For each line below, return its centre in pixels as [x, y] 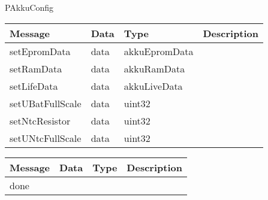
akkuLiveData [153, 86]
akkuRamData [154, 68]
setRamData [36, 68]
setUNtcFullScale [46, 138]
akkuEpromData [159, 51]
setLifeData [34, 86]
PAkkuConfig [29, 7]
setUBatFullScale [46, 103]
